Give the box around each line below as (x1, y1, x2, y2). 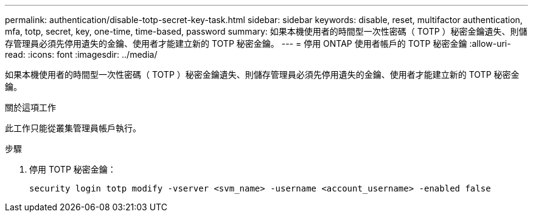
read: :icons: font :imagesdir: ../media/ (5, 49, 158, 60)
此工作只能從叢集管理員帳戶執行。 (5, 123, 141, 133)
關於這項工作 (5, 102, 56, 112)
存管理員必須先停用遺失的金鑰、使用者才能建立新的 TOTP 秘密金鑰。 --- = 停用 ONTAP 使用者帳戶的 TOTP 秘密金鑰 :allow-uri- (5, 38, 511, 49)
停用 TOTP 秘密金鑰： (29, 164, 116, 174)
